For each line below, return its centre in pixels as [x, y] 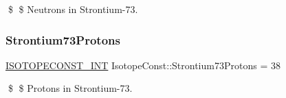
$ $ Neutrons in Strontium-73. [73, 9]
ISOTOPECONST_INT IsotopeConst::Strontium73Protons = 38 [143, 65]
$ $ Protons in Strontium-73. [70, 88]
